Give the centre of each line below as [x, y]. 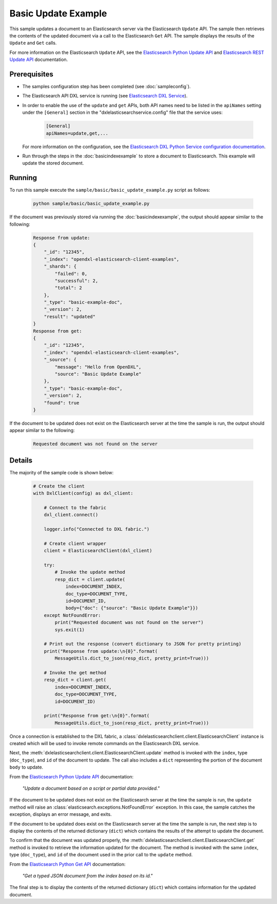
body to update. [26, 767]
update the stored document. [53, 163]
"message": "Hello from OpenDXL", [98, 367]
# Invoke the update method [90, 572]
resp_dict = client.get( [75, 680]
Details [21, 460]
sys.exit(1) [70, 630]
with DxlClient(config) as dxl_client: [83, 493]
